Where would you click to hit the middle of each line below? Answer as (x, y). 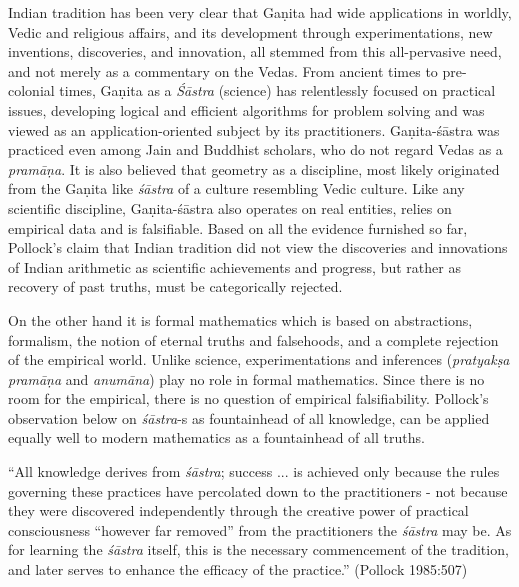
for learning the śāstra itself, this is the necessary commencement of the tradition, (258, 549)
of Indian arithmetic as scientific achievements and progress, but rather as (234, 266)
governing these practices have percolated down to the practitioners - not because (258, 490)
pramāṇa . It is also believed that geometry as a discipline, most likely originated (254, 168)
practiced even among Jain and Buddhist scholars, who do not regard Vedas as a (255, 149)
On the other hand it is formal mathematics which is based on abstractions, (240, 319)
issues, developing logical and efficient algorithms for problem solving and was (246, 109)
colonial (31, 90)
